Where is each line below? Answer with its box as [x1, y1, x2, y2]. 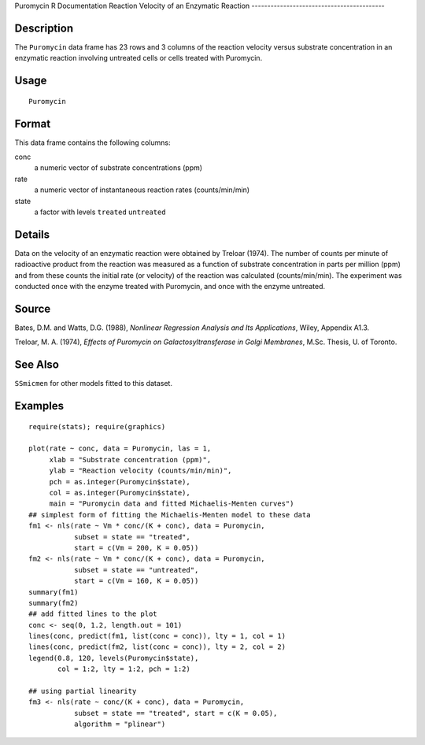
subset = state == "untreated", [73, 565, 199, 574]
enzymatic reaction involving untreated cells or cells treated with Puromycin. [14, 54, 263, 63]
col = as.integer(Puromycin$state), [49, 488, 190, 497]
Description [14, 21, 74, 35]
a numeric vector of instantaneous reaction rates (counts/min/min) [34, 185, 250, 195]
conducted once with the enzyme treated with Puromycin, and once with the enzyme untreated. [14, 282, 326, 291]
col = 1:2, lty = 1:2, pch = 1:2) [57, 665, 190, 673]
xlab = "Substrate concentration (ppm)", [49, 455, 212, 464]
